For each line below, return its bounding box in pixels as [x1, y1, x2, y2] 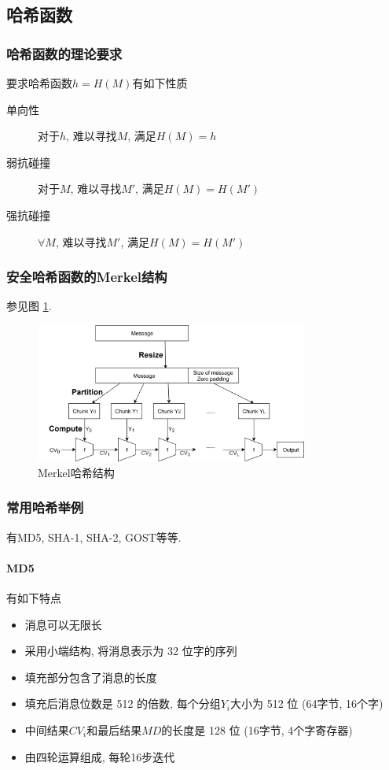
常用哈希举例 [6, 498, 84, 517]
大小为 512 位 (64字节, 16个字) [230, 695, 383, 712]
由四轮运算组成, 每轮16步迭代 [24, 748, 175, 764]
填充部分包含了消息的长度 [24, 668, 157, 685]
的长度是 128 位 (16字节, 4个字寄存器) [161, 721, 353, 738]
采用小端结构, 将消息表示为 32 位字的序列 [24, 642, 237, 659]
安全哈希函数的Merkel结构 [6, 267, 167, 287]
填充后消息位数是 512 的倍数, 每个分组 [24, 695, 221, 712]
